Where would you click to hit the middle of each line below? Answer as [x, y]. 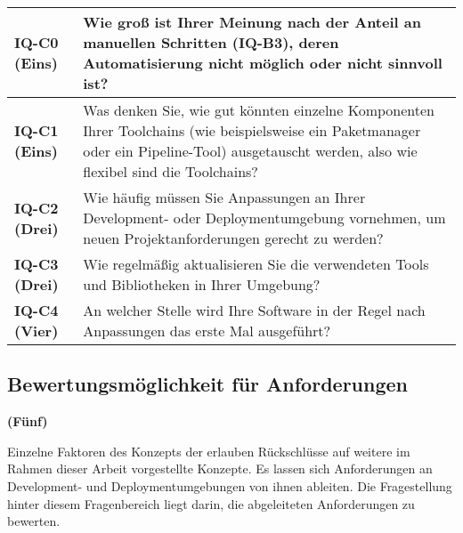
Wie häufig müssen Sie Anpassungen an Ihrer [224, 197]
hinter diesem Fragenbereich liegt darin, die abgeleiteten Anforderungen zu [211, 503]
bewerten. [34, 521]
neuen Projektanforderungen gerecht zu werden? [233, 238]
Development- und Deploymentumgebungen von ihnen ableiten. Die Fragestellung [230, 485]
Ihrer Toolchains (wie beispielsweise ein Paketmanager [252, 130]
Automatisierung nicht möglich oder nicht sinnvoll [263, 63]
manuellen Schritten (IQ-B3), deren [211, 42]
